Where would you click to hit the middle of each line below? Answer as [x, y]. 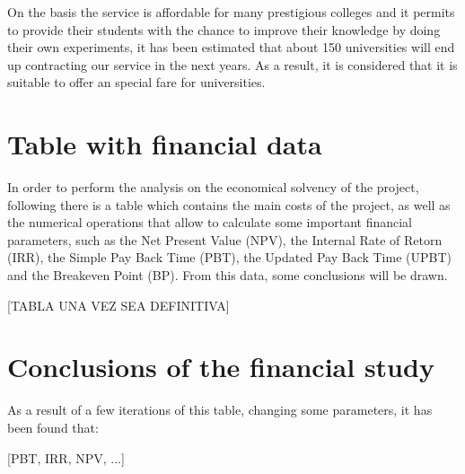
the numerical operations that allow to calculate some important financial [210, 222]
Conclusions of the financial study [221, 367]
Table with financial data [165, 144]
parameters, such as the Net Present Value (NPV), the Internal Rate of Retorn [225, 239]
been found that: [53, 427]
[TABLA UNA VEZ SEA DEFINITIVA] [118, 305]
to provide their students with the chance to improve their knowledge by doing [224, 29]
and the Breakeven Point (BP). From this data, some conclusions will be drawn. [228, 275]
